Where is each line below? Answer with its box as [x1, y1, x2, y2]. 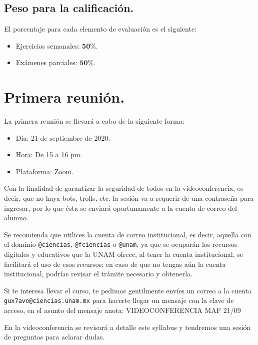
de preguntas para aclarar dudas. [4, 331, 105, 342]
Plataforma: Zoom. [15, 166, 74, 176]
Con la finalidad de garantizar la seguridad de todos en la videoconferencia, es [4, 183, 243, 193]
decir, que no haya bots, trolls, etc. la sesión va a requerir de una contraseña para [4, 193, 254, 203]
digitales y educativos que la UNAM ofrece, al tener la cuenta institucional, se [4, 249, 243, 259]
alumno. [4, 212, 29, 223]
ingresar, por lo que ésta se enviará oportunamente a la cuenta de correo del [4, 202, 237, 213]
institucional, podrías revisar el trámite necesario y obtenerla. [4, 268, 193, 279]
